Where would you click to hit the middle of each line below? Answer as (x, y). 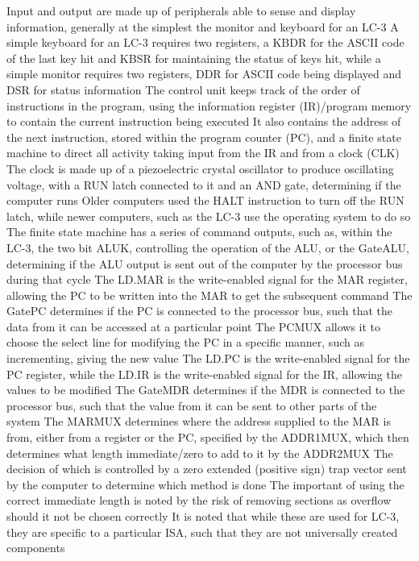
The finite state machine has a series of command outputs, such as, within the (199, 232)
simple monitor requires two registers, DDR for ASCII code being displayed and (204, 74)
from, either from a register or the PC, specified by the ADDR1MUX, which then (208, 437)
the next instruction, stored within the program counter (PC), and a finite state (204, 137)
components (36, 548)
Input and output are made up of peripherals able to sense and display (181, 10)
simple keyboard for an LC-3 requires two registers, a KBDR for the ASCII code (205, 42)
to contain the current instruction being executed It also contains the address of (204, 121)
